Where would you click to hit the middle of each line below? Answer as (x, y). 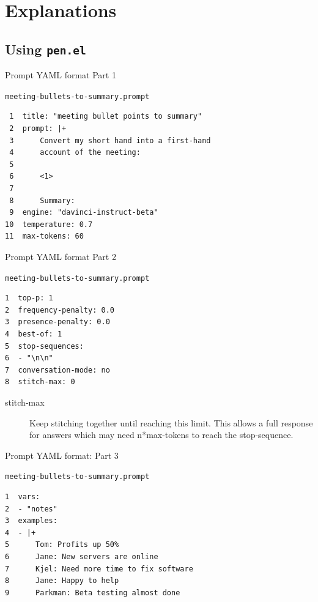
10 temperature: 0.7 (49, 224)
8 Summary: (42, 200)
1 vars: (23, 496)
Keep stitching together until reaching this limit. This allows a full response (171, 422)
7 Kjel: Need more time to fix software (99, 569)
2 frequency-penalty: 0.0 (60, 310)
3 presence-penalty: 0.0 (57, 322)
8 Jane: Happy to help (62, 581)
